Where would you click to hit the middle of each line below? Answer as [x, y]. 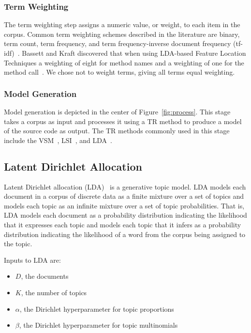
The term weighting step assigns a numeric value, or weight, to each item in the [122, 24]
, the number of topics [54, 292]
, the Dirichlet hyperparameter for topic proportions [97, 309]
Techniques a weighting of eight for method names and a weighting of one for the [124, 62]
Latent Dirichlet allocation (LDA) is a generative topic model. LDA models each [125, 186]
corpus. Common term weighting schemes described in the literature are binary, [122, 34]
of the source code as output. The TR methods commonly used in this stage [117, 131]
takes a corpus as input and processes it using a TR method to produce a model [123, 121]
